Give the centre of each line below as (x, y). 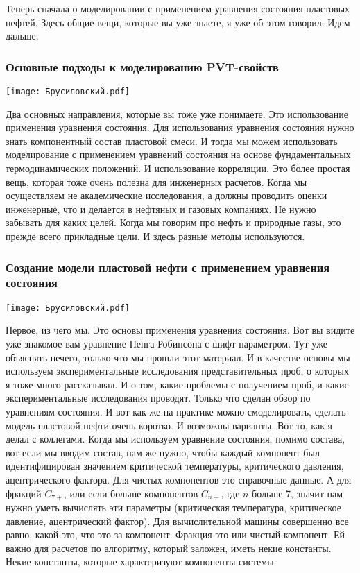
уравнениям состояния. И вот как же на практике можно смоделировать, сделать (176, 411)
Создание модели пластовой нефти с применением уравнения (168, 267)
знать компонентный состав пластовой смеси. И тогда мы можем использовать (172, 140)
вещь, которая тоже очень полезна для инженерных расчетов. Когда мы (156, 181)
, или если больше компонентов (131, 493)
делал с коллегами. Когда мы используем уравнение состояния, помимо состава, (175, 439)
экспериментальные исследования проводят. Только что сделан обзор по (158, 398)
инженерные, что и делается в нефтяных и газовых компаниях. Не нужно (161, 208)
